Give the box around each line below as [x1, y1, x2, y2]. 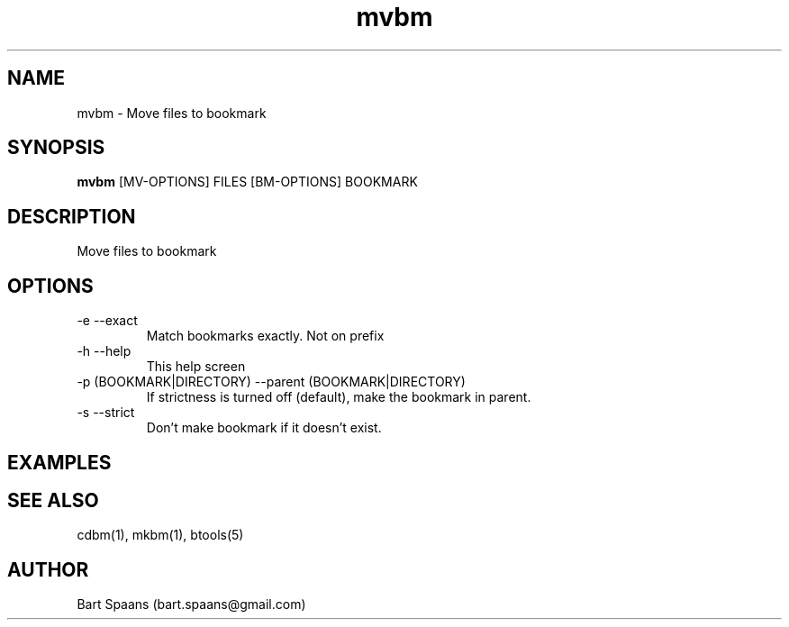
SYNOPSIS [7, 136, 105, 159]
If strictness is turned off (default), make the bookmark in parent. [146, 389, 531, 405]
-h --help [77, 343, 131, 359]
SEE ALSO [7, 488, 99, 512]
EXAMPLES [7, 450, 112, 474]
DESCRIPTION [7, 204, 136, 228]
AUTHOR [7, 558, 89, 581]
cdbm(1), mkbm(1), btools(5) [77, 527, 244, 543]
